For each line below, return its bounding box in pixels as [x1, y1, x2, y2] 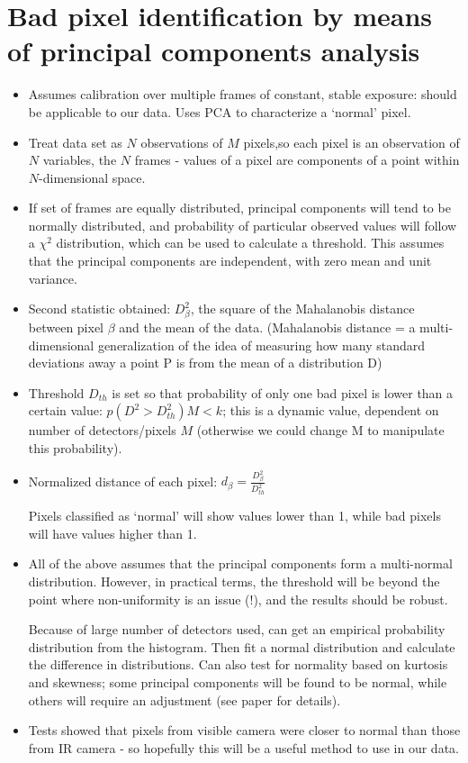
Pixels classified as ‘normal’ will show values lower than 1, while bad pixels [28, 506, 441, 525]
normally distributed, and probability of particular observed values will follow [28, 215, 457, 234]
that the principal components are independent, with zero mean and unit [28, 251, 432, 270]
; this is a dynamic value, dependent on [222, 401, 439, 420]
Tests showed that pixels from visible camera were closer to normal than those [28, 721, 461, 740]
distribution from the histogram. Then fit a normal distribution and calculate [28, 637, 455, 656]
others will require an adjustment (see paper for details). [28, 690, 341, 709]
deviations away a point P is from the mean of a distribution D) [28, 353, 382, 372]
